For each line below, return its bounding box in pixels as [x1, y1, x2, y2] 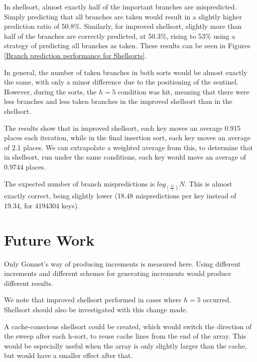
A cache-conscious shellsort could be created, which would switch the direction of [4, 321, 252, 331]
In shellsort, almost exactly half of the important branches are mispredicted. [4, 1, 237, 11]
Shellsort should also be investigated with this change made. [4, 304, 188, 315]
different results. [4, 277, 54, 288]
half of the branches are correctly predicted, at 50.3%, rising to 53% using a [4, 30, 236, 41]
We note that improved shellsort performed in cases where [4, 294, 182, 305]
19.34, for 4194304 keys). [4, 200, 80, 210]
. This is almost [185, 178, 233, 188]
